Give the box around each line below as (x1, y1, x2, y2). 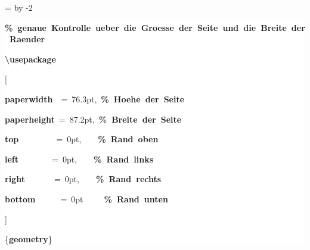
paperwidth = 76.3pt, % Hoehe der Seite (5, 92, 185, 105)
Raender (10, 33, 45, 45)
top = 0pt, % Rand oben (5, 133, 159, 145)
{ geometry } (5, 233, 52, 245)
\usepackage (5, 52, 56, 65)
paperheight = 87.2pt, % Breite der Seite (5, 112, 182, 125)
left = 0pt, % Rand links (5, 152, 154, 165)
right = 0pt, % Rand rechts (5, 173, 162, 185)
